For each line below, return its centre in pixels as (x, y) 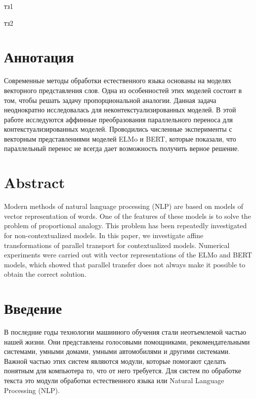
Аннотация (39, 57)
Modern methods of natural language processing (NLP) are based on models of (124, 206)
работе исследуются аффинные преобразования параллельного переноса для (119, 119)
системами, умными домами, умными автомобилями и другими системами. (117, 351)
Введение (33, 308)
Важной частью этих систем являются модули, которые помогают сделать (115, 361)
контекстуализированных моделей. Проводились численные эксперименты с (118, 129)
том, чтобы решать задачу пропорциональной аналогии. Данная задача (110, 100)
